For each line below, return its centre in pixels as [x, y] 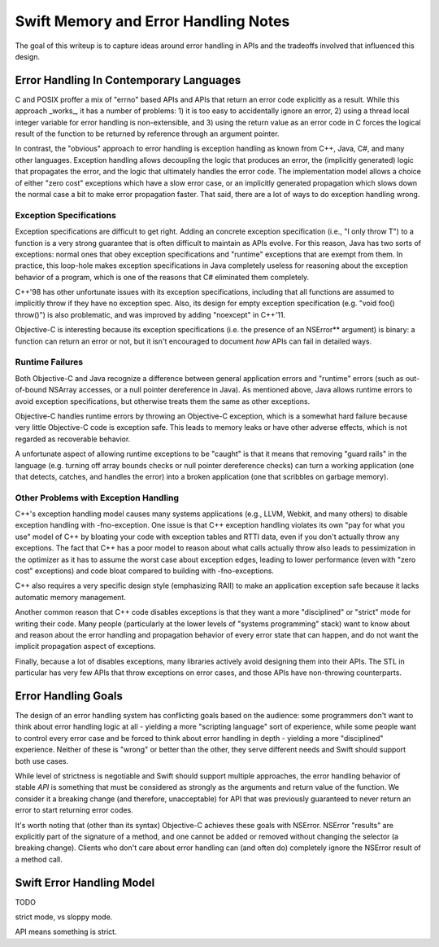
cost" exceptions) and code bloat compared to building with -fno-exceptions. [144, 571]
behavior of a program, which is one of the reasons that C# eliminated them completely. [162, 277]
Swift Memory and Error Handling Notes [152, 21]
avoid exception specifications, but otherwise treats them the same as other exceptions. [163, 401]
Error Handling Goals [69, 696]
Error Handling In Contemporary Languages [128, 80]
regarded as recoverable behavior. [73, 439]
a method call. [39, 859]
